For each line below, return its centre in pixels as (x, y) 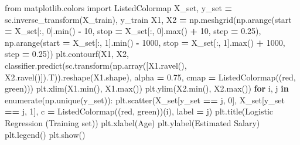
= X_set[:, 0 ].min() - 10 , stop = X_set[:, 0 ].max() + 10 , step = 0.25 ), (133, 31)
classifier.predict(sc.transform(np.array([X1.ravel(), (96, 65)
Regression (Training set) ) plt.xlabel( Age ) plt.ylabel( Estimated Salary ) (132, 122)
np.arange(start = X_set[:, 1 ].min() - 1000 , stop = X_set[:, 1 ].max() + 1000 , (145, 42)
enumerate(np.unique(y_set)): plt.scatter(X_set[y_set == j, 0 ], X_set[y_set (145, 100)
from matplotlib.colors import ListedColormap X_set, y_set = (119, 8)
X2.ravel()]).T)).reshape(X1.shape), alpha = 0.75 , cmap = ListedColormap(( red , (150, 77)
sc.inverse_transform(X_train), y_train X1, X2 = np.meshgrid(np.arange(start (148, 19)
